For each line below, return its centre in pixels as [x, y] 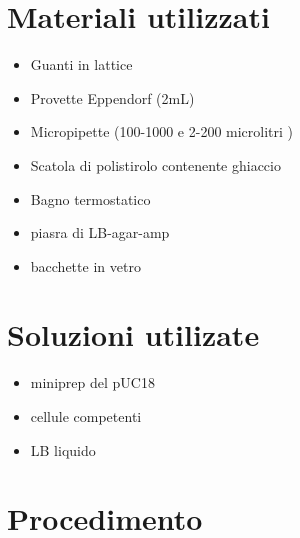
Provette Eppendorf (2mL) [112, 97]
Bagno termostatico [90, 198]
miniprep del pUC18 [92, 382]
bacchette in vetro [85, 265]
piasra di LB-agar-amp [100, 232]
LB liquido [63, 449]
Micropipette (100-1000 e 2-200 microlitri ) [162, 131]
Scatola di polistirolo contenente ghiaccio [155, 164]
